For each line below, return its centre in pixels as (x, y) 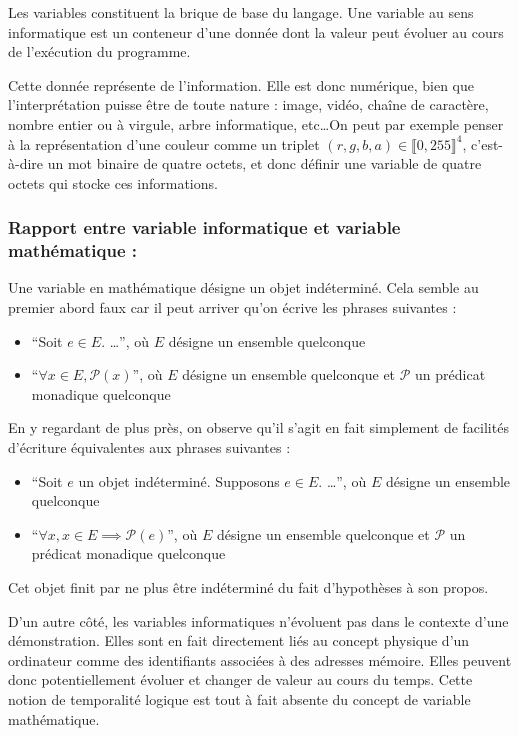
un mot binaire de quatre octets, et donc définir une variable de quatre (264, 163)
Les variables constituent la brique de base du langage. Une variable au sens (241, 12)
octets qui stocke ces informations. (113, 182)
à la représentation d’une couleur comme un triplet (164, 143)
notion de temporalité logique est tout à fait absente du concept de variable (239, 698)
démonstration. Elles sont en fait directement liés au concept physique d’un (239, 640)
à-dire (26, 163)
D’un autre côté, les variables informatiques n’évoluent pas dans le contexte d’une (258, 620)
